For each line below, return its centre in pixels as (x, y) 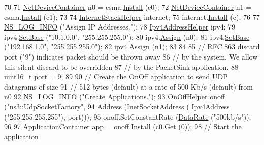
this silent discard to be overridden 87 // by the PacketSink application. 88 (121, 66)
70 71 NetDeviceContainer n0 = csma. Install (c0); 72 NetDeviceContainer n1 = (128, 7)
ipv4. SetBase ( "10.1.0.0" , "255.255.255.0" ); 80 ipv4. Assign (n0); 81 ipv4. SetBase (127, 36)
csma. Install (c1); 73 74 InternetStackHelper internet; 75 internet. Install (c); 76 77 (132, 17)
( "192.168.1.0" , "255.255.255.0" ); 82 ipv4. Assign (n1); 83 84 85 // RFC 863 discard (132, 47)
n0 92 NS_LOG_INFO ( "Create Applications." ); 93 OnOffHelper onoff (115, 96)
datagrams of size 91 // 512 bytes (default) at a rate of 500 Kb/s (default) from (129, 86)
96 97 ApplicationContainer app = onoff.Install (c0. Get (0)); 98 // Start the (123, 126)
